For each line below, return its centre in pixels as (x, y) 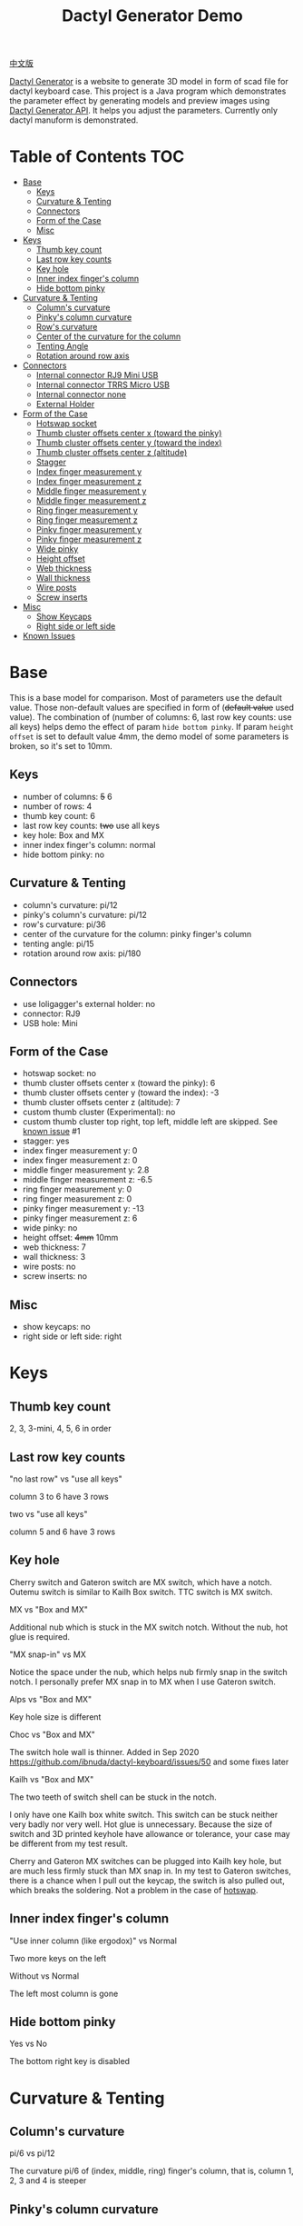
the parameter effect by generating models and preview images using (140, 101)
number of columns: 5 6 (67, 796)
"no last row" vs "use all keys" (66, 1479)
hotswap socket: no (59, 1073)
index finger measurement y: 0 (80, 1151)
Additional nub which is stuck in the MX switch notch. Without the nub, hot (149, 1627)
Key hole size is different (55, 1717)
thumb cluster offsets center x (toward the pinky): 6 (119, 1083)
